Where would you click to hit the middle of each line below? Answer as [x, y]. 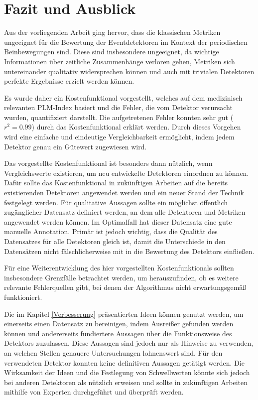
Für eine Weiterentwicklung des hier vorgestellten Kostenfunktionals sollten [119, 268]
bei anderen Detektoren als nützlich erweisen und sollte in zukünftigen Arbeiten [126, 382]
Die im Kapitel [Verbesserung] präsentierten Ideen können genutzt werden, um [124, 314]
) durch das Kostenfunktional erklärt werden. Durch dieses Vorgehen [136, 127]
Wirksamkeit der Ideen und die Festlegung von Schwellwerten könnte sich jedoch [127, 372]
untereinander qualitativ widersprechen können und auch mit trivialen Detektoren [129, 71]
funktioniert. [23, 297]
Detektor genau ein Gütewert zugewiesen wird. [75, 146]
